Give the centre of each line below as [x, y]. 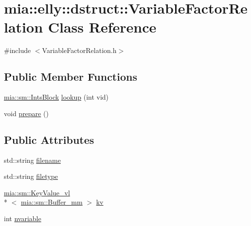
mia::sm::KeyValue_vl [37, 192]
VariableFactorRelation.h [79, 50]
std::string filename [32, 160]
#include [18, 50]
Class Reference [102, 27]
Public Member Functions [71, 77]
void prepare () [26, 113]
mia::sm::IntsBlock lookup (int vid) [56, 97]
